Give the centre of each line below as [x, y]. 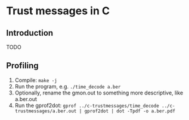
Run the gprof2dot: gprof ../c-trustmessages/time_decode [87, 105]
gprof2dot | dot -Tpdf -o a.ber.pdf [130, 111]
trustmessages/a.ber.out [46, 111]
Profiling [22, 66]
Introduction [30, 33]
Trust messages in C [58, 11]
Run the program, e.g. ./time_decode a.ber [68, 86]
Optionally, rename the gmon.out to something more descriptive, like [99, 93]
